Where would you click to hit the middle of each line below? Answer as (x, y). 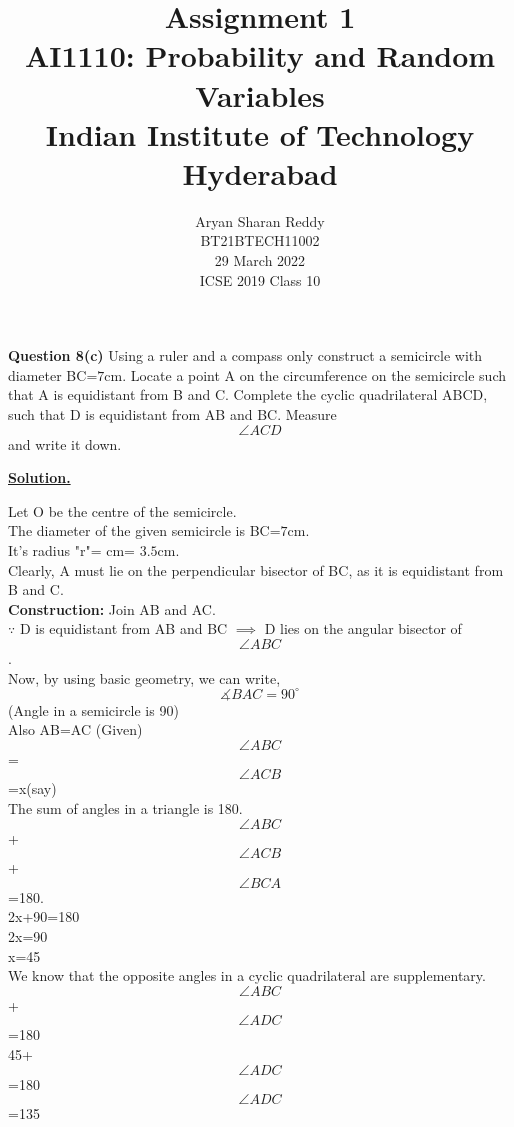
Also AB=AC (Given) (75, 729)
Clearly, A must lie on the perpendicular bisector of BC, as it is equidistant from (256, 569)
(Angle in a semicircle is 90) (93, 709)
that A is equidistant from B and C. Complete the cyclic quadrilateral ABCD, (248, 394)
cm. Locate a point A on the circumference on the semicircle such (305, 374)
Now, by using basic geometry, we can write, (144, 677)
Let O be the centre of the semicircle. (122, 510)
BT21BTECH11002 (260, 240)
